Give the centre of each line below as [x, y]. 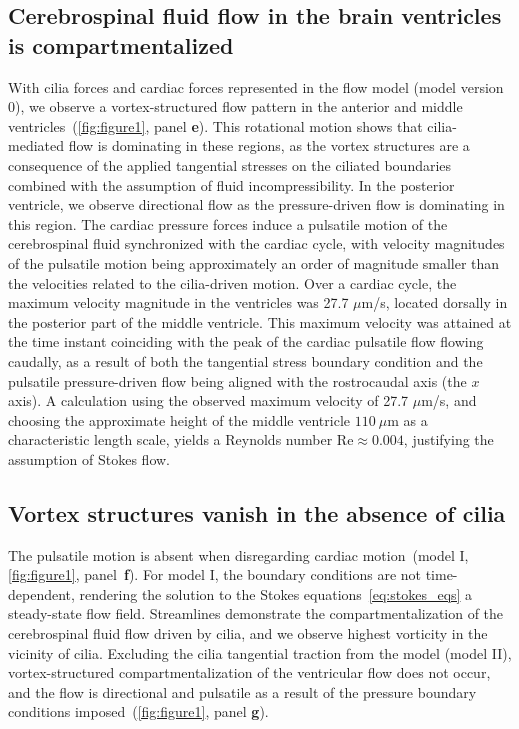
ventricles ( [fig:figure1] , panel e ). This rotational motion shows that [215, 125]
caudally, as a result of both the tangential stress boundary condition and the [245, 360]
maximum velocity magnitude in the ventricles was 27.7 [178, 302]
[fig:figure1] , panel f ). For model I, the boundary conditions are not [214, 574]
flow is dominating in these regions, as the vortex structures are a [269, 145]
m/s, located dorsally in [434, 302]
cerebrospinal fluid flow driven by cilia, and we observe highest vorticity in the [248, 633]
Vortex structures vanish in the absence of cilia [257, 512]
